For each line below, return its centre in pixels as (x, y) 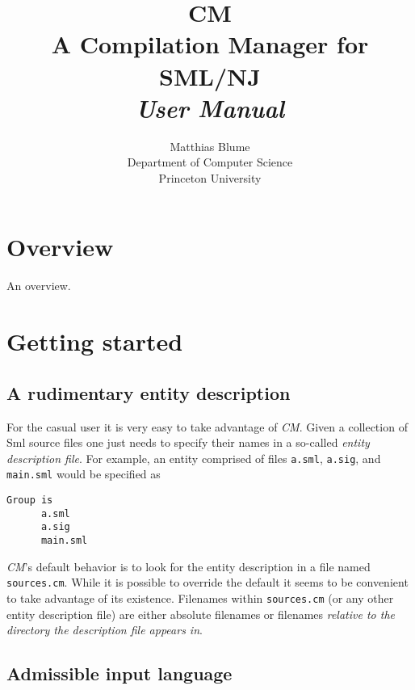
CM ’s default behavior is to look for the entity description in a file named (189, 566)
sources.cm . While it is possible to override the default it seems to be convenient (207, 582)
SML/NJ (210, 76)
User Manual (210, 107)
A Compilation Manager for (210, 44)
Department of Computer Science (210, 162)
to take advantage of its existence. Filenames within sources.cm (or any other (200, 597)
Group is (30, 501)
